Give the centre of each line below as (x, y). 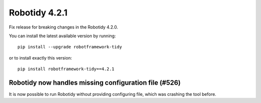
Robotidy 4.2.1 (38, 13)
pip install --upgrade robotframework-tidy (70, 47)
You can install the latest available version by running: (62, 36)
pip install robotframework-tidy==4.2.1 (66, 69)
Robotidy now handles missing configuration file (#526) (95, 82)
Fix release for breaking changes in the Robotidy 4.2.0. (64, 27)
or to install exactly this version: (40, 58)
